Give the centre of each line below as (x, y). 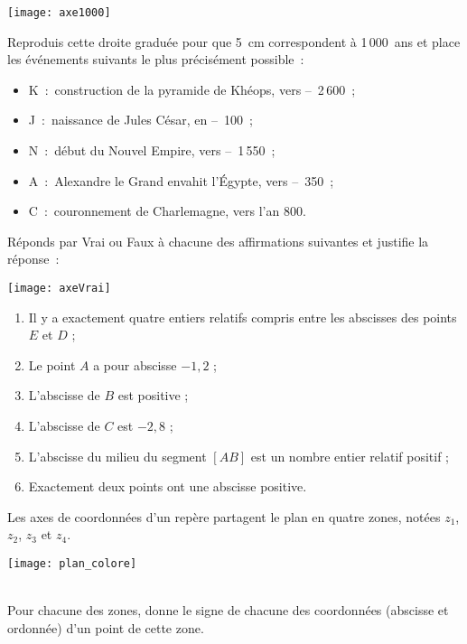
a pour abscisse (135, 364)
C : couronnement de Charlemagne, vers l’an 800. (167, 211)
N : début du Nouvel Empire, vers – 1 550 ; (152, 150)
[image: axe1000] (59, 13)
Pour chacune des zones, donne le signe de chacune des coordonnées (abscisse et (228, 610)
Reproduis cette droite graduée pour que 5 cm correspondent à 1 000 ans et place (234, 41)
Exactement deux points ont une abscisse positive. (168, 486)
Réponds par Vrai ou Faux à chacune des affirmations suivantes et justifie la (218, 241)
